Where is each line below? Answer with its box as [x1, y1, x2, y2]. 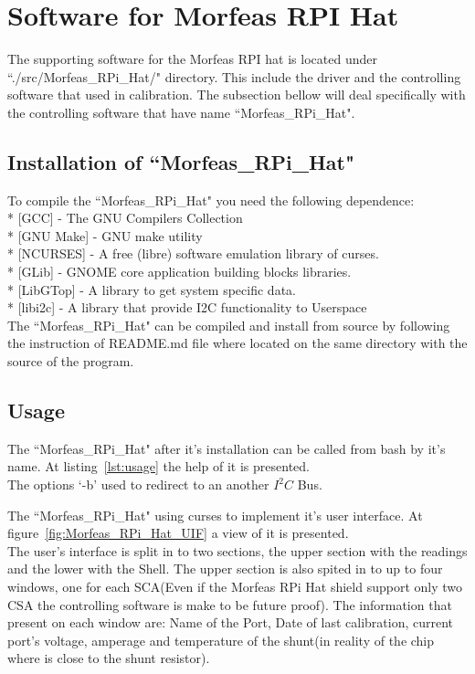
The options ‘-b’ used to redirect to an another [7, 475, 269, 494]
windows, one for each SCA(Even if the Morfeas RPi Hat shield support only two [7, 577, 463, 595]
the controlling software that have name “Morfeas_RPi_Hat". [7, 102, 355, 121]
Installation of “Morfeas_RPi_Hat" [7, 147, 355, 175]
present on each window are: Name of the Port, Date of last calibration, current [7, 613, 454, 632]
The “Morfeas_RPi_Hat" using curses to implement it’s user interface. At [7, 505, 423, 524]
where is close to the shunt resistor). [7, 648, 210, 668]
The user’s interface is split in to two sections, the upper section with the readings [7, 541, 468, 560]
